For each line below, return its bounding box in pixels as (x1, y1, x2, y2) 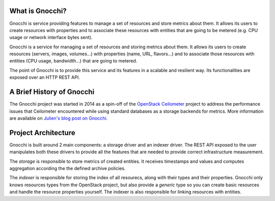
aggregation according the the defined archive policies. (9, 165, 126, 172)
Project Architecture (9, 128, 76, 137)
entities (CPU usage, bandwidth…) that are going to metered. (9, 58, 137, 64)
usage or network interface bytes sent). (9, 35, 93, 41)
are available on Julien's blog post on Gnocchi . (9, 115, 108, 121)
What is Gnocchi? (9, 7, 67, 15)
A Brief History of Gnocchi (9, 88, 95, 96)
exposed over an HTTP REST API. (9, 74, 80, 81)
